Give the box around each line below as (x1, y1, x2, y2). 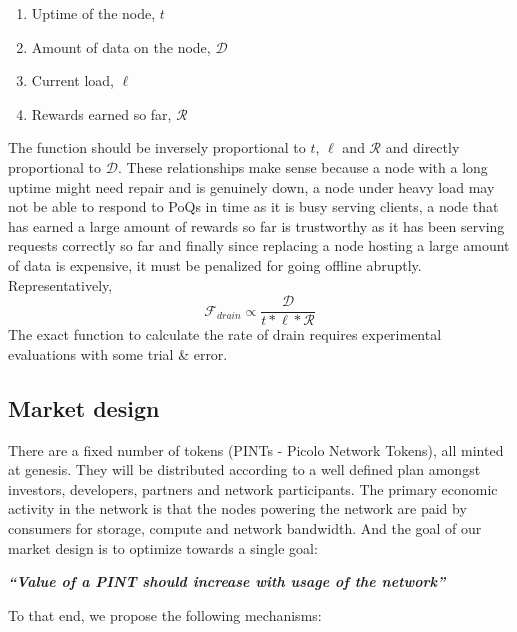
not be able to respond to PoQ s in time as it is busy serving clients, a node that (8, 196, 499, 217)
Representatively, (8, 274, 113, 295)
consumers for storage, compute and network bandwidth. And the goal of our (8, 517, 482, 538)
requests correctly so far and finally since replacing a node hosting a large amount (8, 235, 510, 256)
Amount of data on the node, (31, 36, 211, 57)
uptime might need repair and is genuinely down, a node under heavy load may (8, 176, 495, 197)
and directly (385, 137, 460, 158)
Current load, (31, 70, 114, 91)
